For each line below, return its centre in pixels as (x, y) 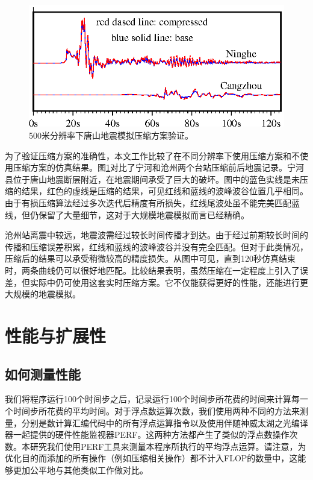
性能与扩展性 (56, 335)
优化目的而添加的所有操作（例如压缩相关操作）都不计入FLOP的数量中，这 (151, 458)
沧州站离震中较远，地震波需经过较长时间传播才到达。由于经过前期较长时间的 (156, 235)
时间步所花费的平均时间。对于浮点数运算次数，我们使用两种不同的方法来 (156, 410)
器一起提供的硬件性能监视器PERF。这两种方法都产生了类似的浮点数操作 (147, 434)
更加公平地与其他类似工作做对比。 (80, 469)
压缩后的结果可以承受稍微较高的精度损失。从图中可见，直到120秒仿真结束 (150, 258)
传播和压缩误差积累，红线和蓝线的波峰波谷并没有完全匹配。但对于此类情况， (156, 246)
